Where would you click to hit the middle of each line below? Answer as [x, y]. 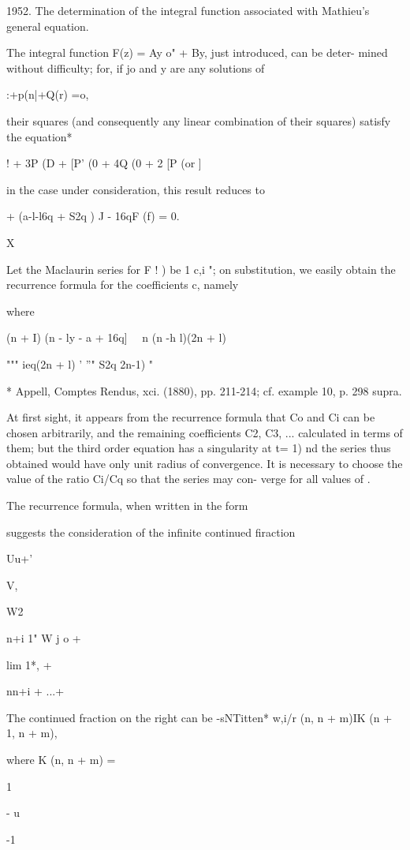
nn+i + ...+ [35, 691]
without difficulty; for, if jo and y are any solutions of [136, 67]
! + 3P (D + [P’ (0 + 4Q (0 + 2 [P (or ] [104, 163]
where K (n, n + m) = [61, 759]
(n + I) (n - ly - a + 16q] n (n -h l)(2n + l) [116, 337]
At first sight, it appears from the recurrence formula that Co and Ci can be [191, 417]
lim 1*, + [29, 664]
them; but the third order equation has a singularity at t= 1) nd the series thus [199, 448]
